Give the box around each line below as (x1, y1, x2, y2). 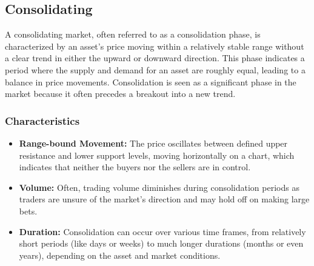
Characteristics (5, 113, 80, 128)
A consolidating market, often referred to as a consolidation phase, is (5, 28, 261, 41)
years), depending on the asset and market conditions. (19, 248, 221, 261)
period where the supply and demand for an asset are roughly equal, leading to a (5, 63, 306, 76)
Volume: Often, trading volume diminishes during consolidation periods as (19, 181, 299, 193)
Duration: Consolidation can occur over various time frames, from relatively (19, 225, 306, 238)
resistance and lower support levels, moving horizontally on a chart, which (19, 148, 295, 161)
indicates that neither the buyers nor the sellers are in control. (19, 161, 251, 173)
